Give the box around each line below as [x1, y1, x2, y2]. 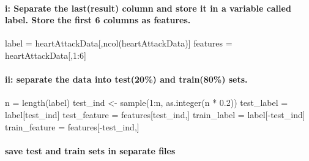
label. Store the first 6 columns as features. [5, 13, 191, 26]
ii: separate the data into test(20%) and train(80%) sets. [5, 73, 248, 86]
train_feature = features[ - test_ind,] [5, 120, 140, 133]
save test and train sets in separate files [5, 144, 176, 157]
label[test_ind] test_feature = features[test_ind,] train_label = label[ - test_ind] [5, 108, 305, 121]
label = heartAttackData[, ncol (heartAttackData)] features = [5, 37, 233, 50]
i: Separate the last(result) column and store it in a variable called [5, 1, 291, 14]
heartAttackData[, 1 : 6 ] [5, 48, 86, 61]
